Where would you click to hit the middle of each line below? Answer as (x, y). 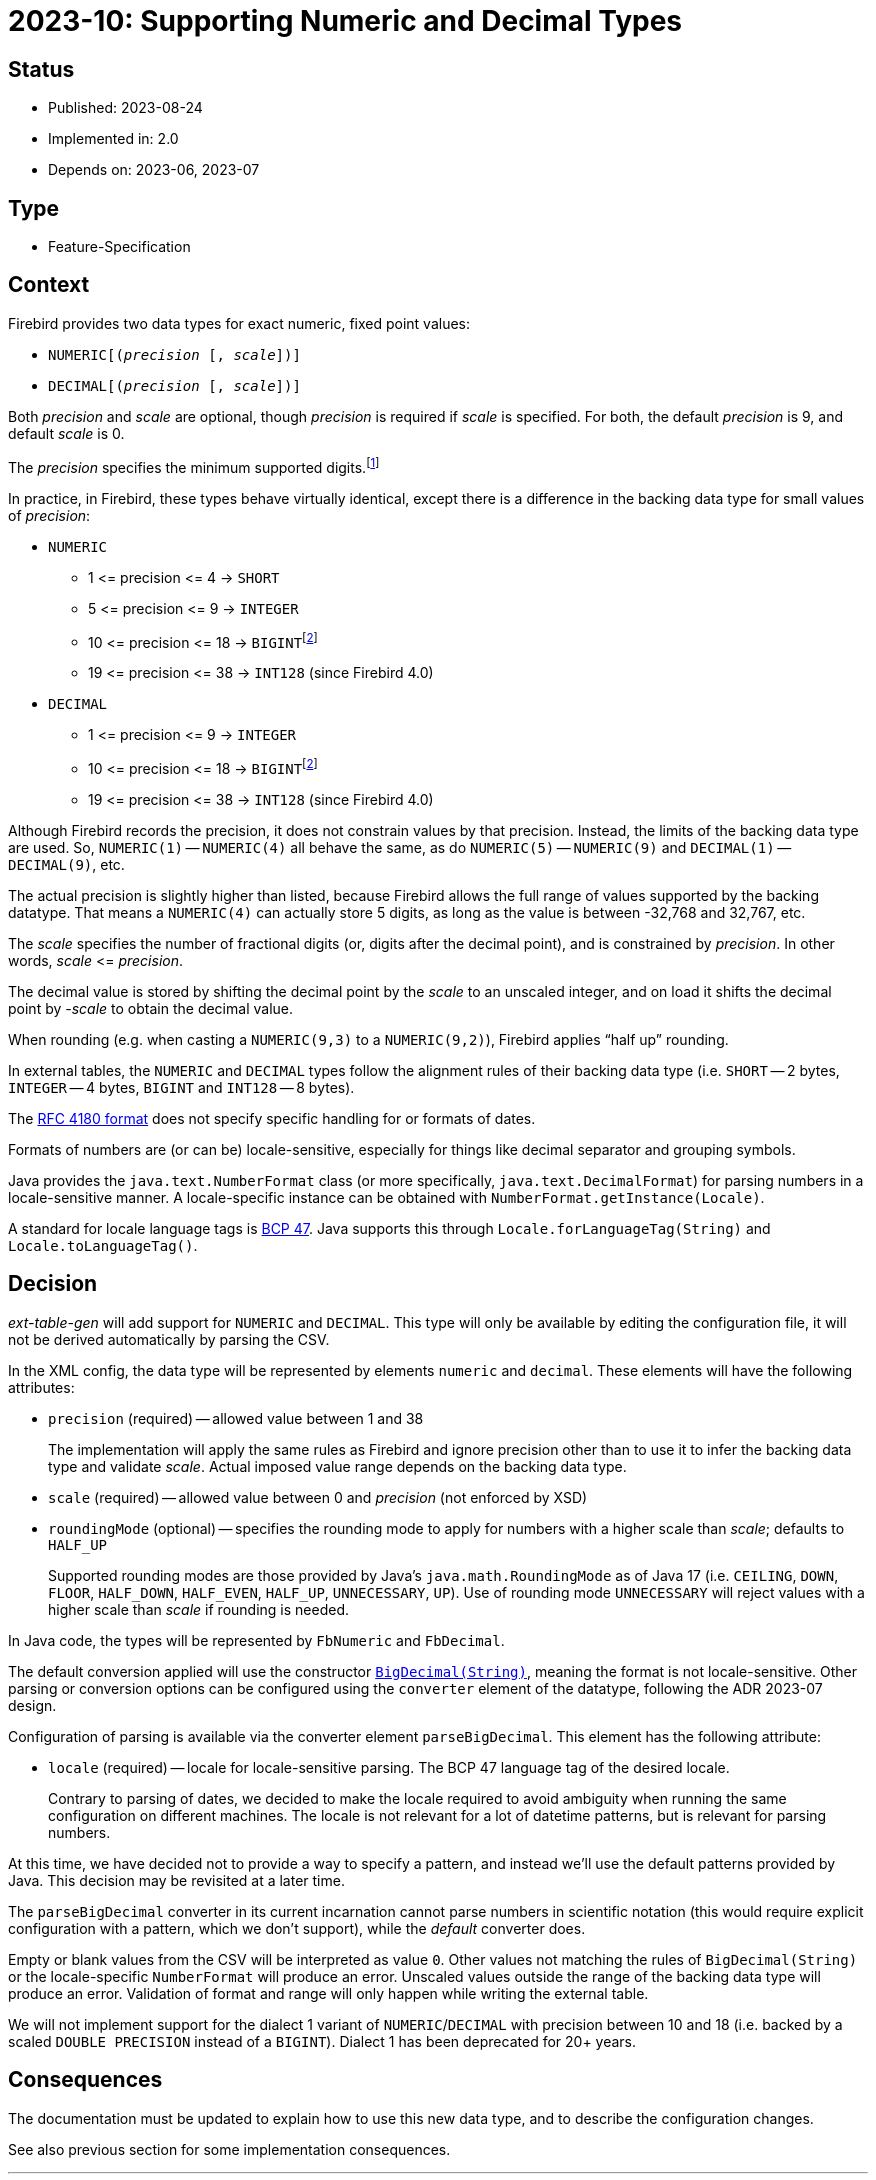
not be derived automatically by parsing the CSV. (169, 1339)
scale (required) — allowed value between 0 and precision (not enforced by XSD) (318, 1497)
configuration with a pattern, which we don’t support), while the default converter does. (297, 1928)
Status (41, 69)
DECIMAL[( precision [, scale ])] (174, 385)
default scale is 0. (66, 433)
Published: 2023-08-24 (125, 108)
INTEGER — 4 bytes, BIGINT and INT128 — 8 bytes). (181, 1087)
